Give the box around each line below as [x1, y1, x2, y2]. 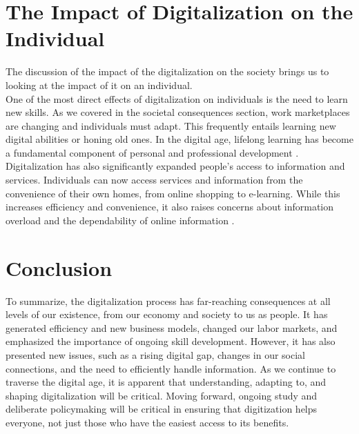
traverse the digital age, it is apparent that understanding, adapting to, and [6, 375, 327, 389]
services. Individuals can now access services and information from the [6, 172, 303, 187]
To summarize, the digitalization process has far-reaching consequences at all [6, 293, 331, 308]
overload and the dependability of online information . [6, 213, 235, 227]
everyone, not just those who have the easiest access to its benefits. [6, 415, 289, 429]
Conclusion [6, 253, 113, 282]
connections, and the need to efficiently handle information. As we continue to [6, 361, 336, 375]
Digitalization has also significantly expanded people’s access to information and [6, 159, 345, 173]
